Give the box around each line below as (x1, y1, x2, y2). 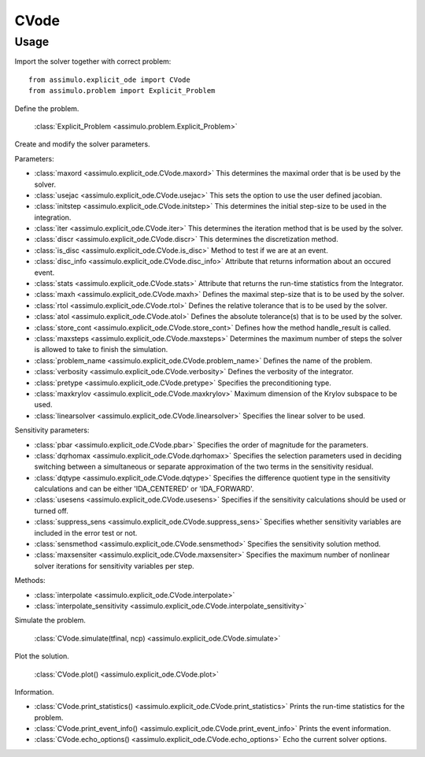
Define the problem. (14, 103, 79, 113)
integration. (34, 213, 72, 222)
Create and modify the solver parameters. (14, 139, 150, 149)
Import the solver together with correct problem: (14, 57, 172, 66)
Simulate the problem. (14, 615, 87, 625)
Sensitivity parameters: (14, 425, 90, 435)
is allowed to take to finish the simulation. (34, 345, 168, 354)
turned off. (34, 506, 68, 515)
